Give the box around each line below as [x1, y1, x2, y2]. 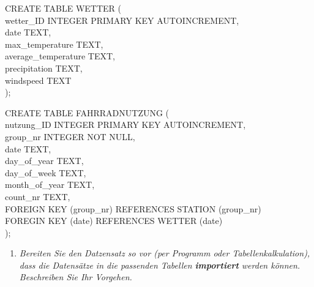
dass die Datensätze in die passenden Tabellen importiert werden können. [19, 258, 301, 271]
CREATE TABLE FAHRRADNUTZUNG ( [5, 106, 170, 119]
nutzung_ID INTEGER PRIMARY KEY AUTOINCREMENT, [5, 118, 246, 131]
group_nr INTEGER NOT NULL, [5, 130, 135, 143]
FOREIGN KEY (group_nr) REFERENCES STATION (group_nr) [5, 202, 261, 215]
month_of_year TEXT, [5, 178, 95, 191]
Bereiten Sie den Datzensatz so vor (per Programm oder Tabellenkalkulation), [19, 247, 310, 259]
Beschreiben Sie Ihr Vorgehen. [19, 270, 132, 283]
